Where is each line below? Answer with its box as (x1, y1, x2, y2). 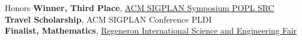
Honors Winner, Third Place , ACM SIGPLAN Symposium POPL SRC (5, 2, 274, 13)
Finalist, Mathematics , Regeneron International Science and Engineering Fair (5, 24, 297, 37)
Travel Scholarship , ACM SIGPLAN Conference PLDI (5, 13, 212, 25)
